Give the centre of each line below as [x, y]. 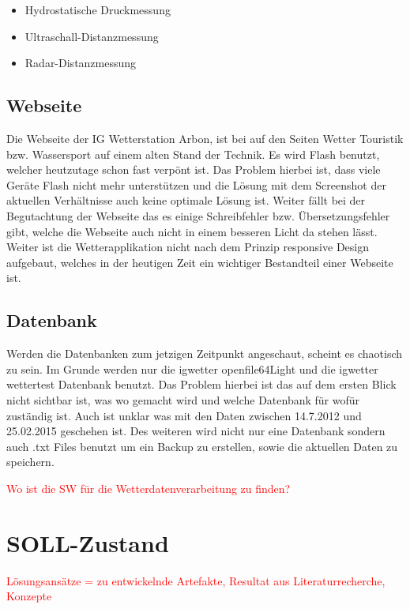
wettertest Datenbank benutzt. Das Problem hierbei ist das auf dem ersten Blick [201, 384]
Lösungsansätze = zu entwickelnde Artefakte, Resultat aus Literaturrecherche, [196, 580]
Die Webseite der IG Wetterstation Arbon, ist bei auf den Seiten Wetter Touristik [205, 138]
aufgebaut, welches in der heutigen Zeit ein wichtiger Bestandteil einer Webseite [200, 262]
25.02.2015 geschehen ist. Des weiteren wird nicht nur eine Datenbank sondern [196, 431]
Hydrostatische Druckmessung [98, 9]
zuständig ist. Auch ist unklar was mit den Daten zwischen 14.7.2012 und [184, 415]
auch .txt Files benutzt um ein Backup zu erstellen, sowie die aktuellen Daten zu [202, 446]
